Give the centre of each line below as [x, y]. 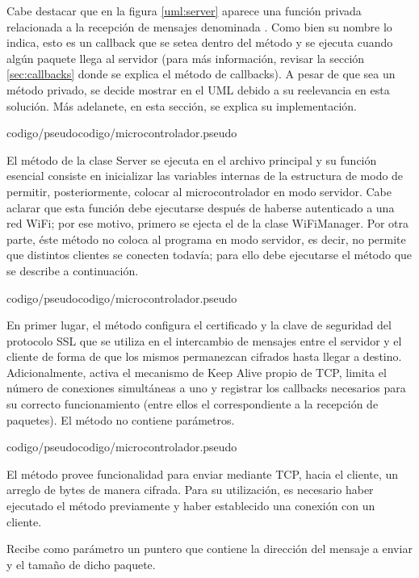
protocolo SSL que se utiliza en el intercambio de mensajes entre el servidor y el [204, 340]
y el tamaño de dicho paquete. [81, 564]
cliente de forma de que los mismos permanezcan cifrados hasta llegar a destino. [204, 356]
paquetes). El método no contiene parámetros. [121, 419]
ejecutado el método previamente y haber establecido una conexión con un [191, 506]
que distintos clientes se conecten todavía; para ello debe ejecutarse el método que [209, 255]
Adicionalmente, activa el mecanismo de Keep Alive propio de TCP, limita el [197, 372]
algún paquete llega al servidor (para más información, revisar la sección [186, 58]
